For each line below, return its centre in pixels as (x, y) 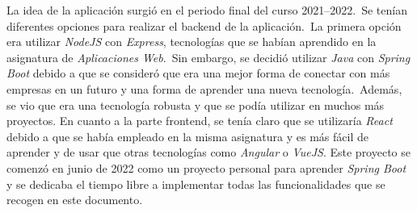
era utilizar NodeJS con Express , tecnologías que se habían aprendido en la (192, 42)
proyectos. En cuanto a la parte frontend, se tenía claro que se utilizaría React (200, 121)
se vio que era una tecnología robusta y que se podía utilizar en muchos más (196, 104)
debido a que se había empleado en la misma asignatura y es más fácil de (187, 136)
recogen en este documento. (75, 200)
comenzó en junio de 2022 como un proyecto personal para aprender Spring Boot (206, 167)
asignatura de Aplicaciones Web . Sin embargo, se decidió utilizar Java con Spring (208, 57)
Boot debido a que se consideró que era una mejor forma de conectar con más (198, 73)
